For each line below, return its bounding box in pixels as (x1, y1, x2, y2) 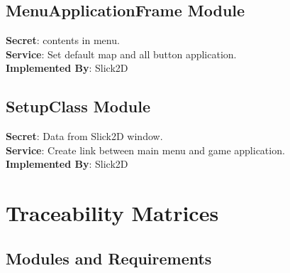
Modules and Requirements (6, 247, 212, 269)
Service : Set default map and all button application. (6, 46, 237, 61)
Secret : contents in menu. (6, 33, 120, 48)
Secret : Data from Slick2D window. (6, 129, 163, 144)
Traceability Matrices (6, 198, 219, 227)
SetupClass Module (6, 95, 150, 117)
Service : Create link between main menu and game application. (6, 142, 285, 157)
